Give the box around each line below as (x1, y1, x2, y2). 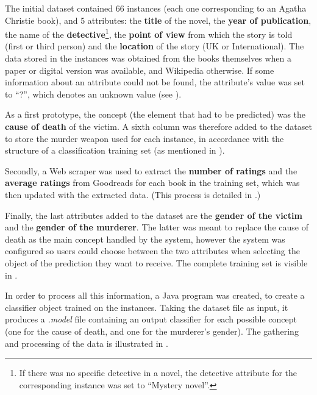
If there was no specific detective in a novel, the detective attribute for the (19, 366, 297, 379)
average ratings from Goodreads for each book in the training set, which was (5, 176, 300, 189)
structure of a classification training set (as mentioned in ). (5, 144, 225, 157)
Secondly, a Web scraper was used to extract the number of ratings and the (5, 164, 297, 177)
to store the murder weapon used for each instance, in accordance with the (5, 132, 284, 144)
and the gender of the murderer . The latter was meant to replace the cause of (5, 221, 308, 233)
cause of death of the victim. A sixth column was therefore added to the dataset (5, 120, 312, 132)
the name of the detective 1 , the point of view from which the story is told (5, 26, 293, 40)
